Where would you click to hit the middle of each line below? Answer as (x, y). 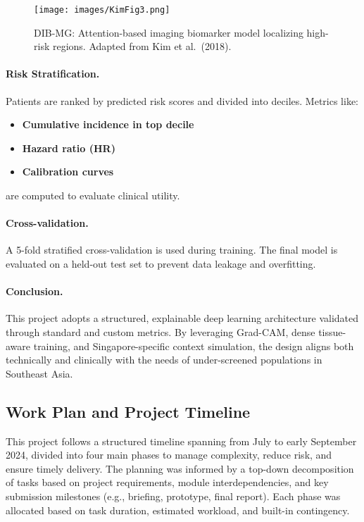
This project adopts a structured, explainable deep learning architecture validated (182, 318)
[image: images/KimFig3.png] (102, 10)
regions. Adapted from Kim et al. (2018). (142, 46)
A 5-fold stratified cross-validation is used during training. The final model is (172, 250)
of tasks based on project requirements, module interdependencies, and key (167, 482)
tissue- (332, 331)
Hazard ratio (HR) (69, 148)
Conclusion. (34, 291)
